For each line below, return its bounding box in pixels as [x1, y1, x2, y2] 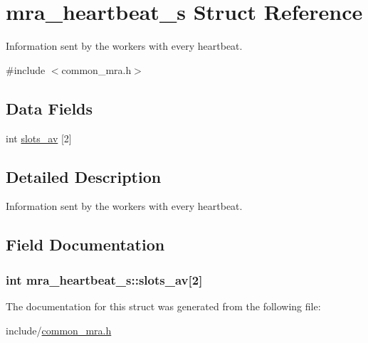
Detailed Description [6, 165, 162, 187]
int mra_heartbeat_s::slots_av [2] [6, 270, 203, 288]
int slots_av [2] [6, 130, 72, 145]
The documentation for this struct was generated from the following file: [6, 298, 321, 313]
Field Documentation [6, 233, 165, 255]
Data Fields [6, 97, 93, 119]
